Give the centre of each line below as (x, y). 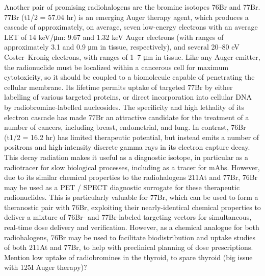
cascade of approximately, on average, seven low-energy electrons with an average (131, 27)
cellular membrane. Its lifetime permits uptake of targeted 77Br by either (118, 87)
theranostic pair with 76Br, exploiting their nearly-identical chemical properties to (132, 207)
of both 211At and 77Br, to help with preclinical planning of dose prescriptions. (129, 247)
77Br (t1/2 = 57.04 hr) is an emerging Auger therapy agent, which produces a (126, 17)
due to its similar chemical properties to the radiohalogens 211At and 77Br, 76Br (131, 177)
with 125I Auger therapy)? (46, 267)
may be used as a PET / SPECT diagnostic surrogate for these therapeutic (122, 187)
